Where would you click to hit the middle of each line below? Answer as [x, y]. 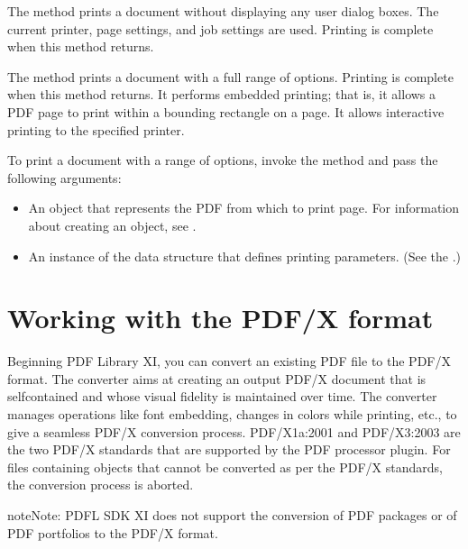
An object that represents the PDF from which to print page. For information [243, 208]
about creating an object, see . [112, 225]
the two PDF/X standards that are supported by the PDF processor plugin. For [229, 449]
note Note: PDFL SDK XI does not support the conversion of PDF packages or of [232, 515]
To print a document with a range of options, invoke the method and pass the [223, 160]
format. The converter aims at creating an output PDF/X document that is [217, 378]
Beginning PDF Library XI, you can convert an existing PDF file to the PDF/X [229, 361]
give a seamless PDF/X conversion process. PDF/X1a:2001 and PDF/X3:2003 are [234, 431]
